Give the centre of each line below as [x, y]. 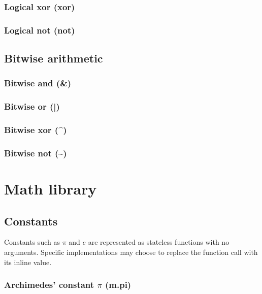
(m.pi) [118, 285]
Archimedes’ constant [49, 285]
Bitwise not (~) [36, 153]
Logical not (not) [40, 30]
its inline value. [28, 262]
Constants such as [32, 242]
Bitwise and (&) [38, 83]
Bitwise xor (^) [36, 130]
